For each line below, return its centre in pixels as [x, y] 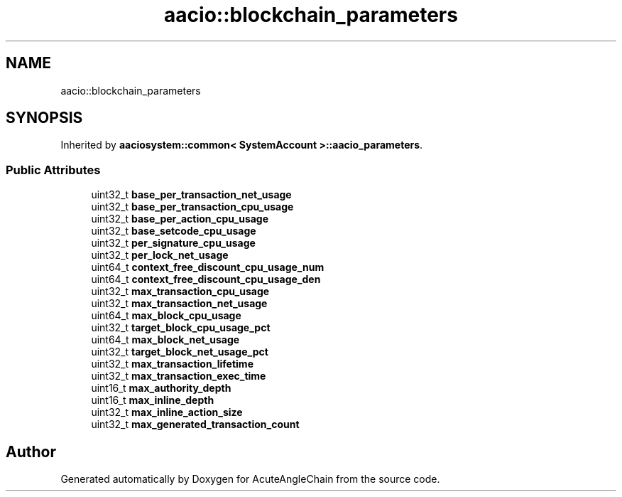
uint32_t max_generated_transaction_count [195, 424]
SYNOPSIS [44, 118]
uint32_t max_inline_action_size [167, 412]
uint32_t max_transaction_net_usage [179, 304]
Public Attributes [53, 170]
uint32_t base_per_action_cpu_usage [180, 219]
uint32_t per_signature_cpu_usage [173, 243]
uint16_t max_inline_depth [153, 400]
